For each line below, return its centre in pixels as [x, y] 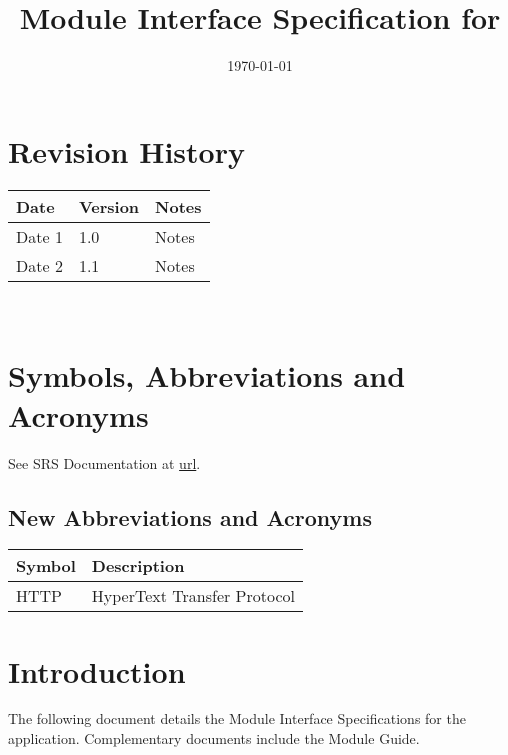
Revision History [126, 150]
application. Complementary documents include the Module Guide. [214, 738]
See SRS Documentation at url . [104, 462]
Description [138, 566]
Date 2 [39, 265]
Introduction [97, 670]
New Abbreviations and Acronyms [190, 516]
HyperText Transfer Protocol [193, 596]
